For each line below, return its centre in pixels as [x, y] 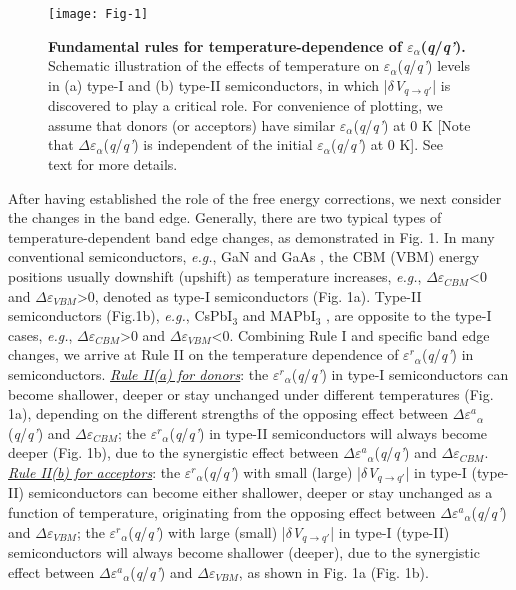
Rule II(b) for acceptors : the [94, 471]
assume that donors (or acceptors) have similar [192, 124]
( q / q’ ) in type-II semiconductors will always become [328, 432]
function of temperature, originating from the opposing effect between [222, 512]
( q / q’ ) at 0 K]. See [386, 144]
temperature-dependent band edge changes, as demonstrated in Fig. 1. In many [251, 236]
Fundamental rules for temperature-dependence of [225, 45]
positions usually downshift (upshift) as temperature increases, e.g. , [215, 276]
